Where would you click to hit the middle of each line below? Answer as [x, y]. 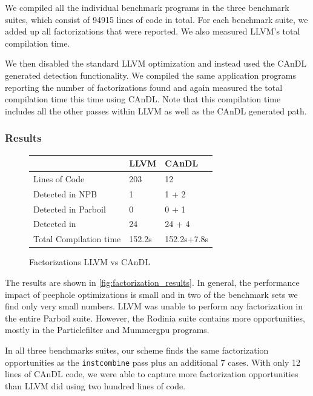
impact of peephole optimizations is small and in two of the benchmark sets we [151, 294]
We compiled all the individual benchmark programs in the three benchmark [147, 7]
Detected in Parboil [70, 209]
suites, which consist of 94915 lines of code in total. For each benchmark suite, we [156, 19]
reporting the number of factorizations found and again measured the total [144, 87]
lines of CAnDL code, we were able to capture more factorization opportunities [152, 374]
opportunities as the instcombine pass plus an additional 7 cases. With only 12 [153, 362]
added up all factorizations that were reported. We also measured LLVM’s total [153, 31]
